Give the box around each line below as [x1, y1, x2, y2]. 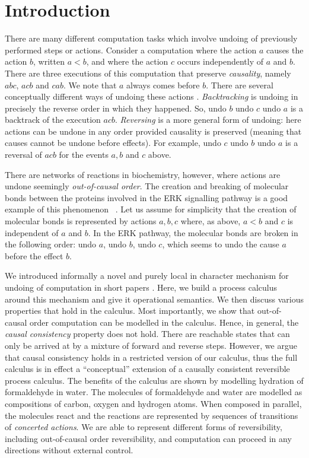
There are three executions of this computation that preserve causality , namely [5, 66, 291, 79]
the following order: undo [5, 238, 97, 250]
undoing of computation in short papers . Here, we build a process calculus [5, 281, 278, 293]
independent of [5, 226, 59, 238]
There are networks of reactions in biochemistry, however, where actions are [5, 168, 281, 180]
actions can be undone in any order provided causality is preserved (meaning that [5, 125, 302, 137]
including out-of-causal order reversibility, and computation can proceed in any [5, 432, 292, 444]
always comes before [126, 78, 200, 91]
